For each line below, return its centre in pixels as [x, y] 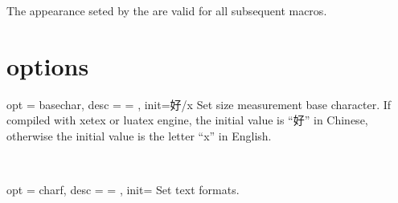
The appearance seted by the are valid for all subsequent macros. [167, 10]
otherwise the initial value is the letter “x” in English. [139, 135]
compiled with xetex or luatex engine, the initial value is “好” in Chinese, [187, 120]
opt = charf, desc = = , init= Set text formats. [123, 190]
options [48, 65]
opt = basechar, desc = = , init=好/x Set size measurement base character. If [199, 104]
